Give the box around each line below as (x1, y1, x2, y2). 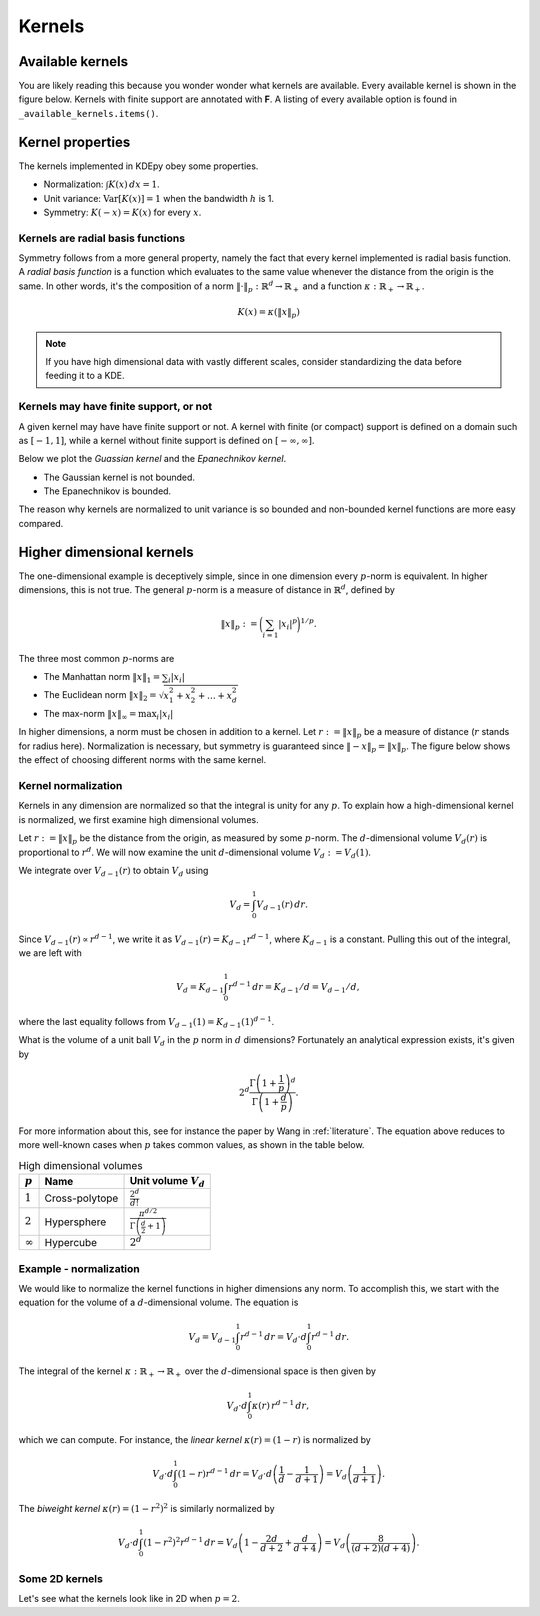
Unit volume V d (129, 1174, 205, 1190)
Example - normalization (18, 1261, 140, 1275)
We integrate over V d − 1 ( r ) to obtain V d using (18, 864, 209, 879)
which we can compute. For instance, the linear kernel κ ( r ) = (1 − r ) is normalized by (18, 1434, 372, 1446)
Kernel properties (18, 133, 131, 150)
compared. (18, 517, 64, 529)
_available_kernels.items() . (18, 107, 159, 119)
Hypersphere (44, 1215, 107, 1229)
